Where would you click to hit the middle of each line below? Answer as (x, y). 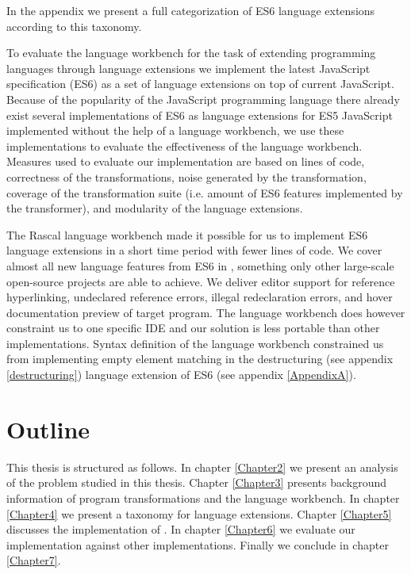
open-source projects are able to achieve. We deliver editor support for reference (201, 281)
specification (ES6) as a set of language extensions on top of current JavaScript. (200, 84)
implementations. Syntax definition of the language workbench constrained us (195, 343)
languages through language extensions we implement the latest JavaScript (188, 68)
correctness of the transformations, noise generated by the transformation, (186, 176)
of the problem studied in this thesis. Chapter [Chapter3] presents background (197, 482)
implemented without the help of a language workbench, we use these (175, 130)
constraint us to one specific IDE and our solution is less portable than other (193, 328)
